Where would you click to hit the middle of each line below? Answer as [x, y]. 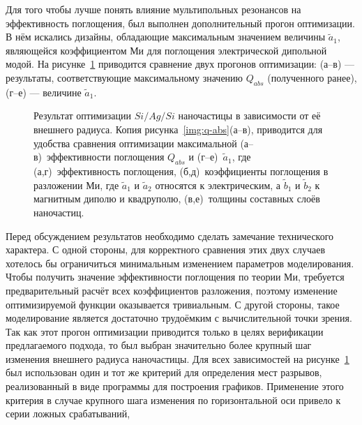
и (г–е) [203, 157]
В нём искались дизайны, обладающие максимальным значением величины [166, 37]
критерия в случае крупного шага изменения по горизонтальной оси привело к [173, 400]
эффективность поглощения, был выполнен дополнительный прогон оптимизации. [180, 23]
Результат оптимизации [83, 115]
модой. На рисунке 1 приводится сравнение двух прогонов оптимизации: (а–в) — [180, 64]
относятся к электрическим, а [218, 185]
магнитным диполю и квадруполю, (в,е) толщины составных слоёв [177, 199]
